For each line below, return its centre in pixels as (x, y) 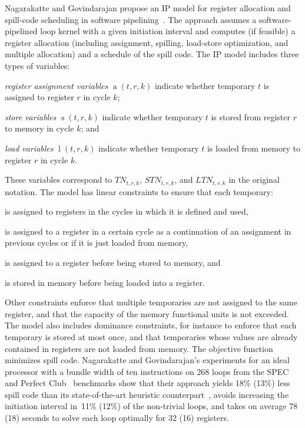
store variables (31, 116)
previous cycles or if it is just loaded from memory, (97, 243)
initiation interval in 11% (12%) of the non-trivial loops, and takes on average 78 (151, 406)
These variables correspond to (59, 180)
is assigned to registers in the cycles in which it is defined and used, (127, 211)
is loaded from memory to (254, 148)
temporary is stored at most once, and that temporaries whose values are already (151, 336)
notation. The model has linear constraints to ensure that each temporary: (139, 191)
